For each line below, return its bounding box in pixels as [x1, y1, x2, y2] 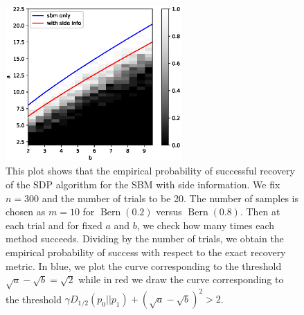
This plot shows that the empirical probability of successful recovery [6, 163, 295, 178]
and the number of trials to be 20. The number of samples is [42, 190, 298, 205]
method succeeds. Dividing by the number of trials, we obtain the [6, 231, 284, 246]
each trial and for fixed [6, 217, 102, 232]
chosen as [6, 204, 46, 219]
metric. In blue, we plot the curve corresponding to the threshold [6, 258, 282, 273]
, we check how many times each [136, 217, 275, 232]
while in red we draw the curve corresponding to [78, 272, 284, 287]
